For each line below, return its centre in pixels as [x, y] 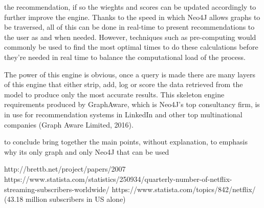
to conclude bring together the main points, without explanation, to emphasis [126, 142]
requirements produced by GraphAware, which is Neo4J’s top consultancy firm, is [132, 104]
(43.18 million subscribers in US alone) [65, 199]
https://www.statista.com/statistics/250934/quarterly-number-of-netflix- [118, 179]
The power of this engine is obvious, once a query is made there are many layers [130, 74]
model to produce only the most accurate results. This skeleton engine [114, 94]
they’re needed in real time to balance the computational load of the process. [125, 57]
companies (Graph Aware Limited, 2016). [69, 124]
